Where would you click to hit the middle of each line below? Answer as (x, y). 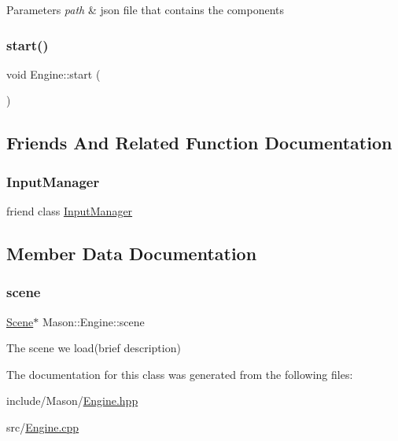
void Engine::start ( (53, 73)
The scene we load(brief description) (94, 348)
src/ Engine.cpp (43, 426)
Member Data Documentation (132, 253)
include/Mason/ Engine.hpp (72, 401)
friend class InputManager (70, 211)
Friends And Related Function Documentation (199, 143)
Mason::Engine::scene (93, 321)
